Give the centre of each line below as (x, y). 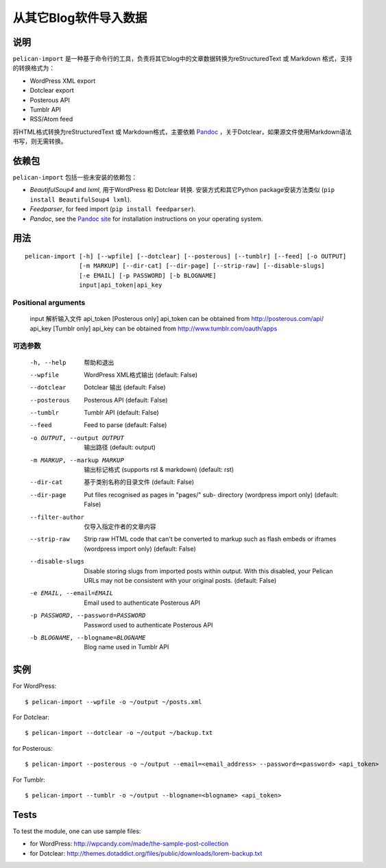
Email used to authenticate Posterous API (142, 603)
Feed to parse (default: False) (125, 425)
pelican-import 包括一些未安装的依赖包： (75, 178)
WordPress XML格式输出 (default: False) (141, 374)
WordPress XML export (63, 81)
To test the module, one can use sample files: (77, 831)
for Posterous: (33, 748)
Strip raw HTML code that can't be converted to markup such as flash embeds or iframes (210, 539)
